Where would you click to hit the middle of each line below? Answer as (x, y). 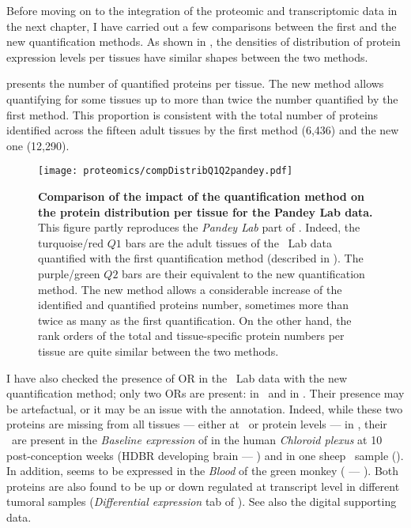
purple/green (69, 273)
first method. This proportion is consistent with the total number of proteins (192, 114)
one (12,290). (38, 145)
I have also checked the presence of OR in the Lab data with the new (177, 377)
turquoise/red (71, 242)
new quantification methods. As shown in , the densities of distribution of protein (204, 41)
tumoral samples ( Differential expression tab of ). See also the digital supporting (202, 502)
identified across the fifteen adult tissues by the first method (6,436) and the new (203, 130)
